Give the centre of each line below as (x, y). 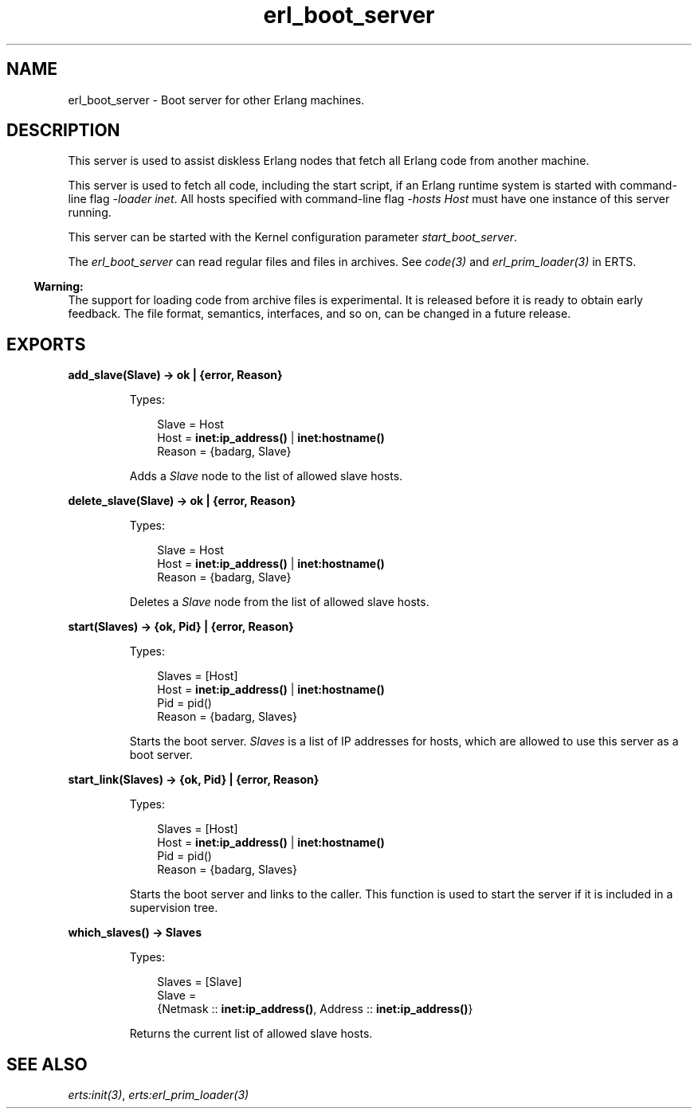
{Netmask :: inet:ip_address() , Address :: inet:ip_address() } (315, 1009)
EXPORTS (46, 344)
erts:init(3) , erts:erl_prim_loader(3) (159, 1095)
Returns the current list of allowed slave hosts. (251, 1034)
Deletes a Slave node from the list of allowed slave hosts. (279, 602)
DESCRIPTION (63, 131)
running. (90, 213)
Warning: (59, 287)
